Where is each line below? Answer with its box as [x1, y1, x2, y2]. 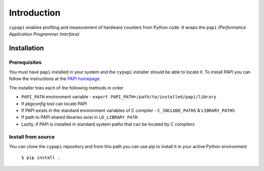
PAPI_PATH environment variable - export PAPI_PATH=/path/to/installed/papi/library [21, 94, 217, 100]
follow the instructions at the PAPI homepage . [9, 76, 101, 82]
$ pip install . [21, 155, 61, 161]
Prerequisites [9, 59, 42, 65]
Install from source [9, 133, 55, 140]
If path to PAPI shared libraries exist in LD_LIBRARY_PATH [21, 114, 138, 120]
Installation [9, 44, 44, 52]
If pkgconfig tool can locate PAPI [21, 101, 88, 107]
